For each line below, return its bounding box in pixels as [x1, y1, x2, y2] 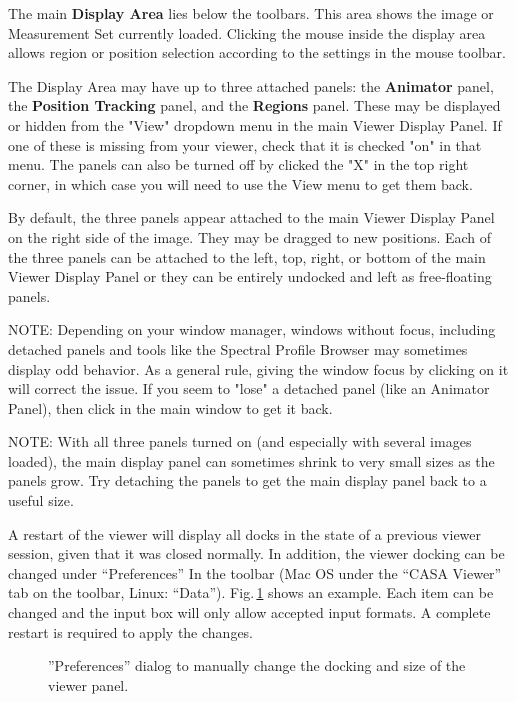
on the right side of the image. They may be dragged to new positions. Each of [8, 226, 492, 247]
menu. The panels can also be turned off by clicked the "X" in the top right [8, 154, 469, 175]
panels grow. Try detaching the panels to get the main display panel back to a [8, 470, 487, 491]
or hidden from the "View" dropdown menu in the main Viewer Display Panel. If [8, 114, 502, 135]
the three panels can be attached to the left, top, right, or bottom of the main [8, 246, 486, 267]
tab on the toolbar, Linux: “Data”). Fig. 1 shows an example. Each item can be [8, 582, 494, 603]
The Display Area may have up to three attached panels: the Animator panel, [8, 75, 494, 96]
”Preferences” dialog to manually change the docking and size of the [48, 655, 466, 676]
